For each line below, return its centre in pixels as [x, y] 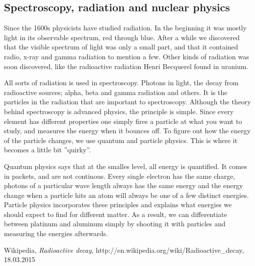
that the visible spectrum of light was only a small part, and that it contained [121, 47]
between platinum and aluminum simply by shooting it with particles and [115, 224]
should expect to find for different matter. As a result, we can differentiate [116, 214]
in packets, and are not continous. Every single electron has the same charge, [120, 176]
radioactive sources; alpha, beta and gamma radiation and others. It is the [116, 92]
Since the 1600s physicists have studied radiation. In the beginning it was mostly [125, 28]
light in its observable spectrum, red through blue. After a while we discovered [122, 37]
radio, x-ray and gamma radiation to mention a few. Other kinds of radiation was [127, 56]
